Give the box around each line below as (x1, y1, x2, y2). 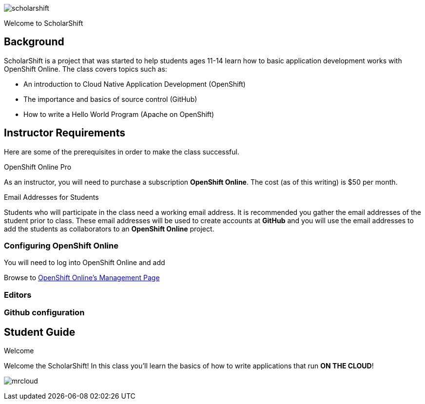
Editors (4, 289, 32, 300)
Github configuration (4, 308, 85, 318)
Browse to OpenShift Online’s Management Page (4, 273, 160, 282)
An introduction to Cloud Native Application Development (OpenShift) (23, 79, 246, 88)
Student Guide (4, 326, 76, 338)
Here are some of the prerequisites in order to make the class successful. (4, 147, 240, 156)
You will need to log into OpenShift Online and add (4, 258, 165, 267)
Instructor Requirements (4, 127, 125, 139)
